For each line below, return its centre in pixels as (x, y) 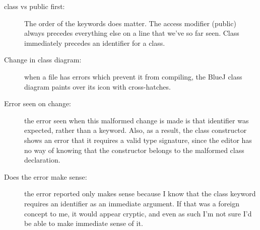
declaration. (42, 160)
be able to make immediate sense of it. (84, 223)
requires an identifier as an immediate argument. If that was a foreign (132, 203)
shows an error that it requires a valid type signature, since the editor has (138, 140)
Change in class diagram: (43, 60)
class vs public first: (35, 6)
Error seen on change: (38, 103)
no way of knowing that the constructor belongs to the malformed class (134, 150)
